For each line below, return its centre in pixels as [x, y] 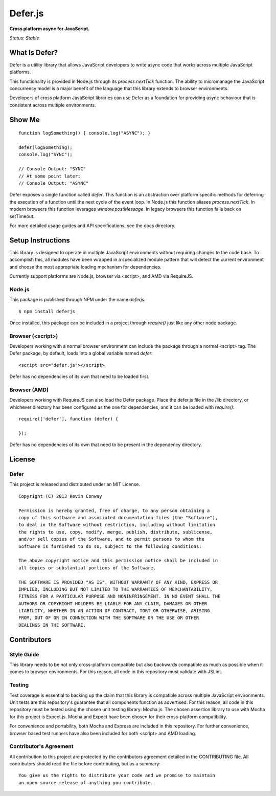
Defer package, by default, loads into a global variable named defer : [81, 353]
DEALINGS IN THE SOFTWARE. [52, 625]
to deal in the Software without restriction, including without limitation [117, 525]
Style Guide [24, 654]
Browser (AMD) [29, 390]
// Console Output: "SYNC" [52, 169]
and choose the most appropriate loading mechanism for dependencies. [86, 267]
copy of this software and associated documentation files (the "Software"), [118, 518]
